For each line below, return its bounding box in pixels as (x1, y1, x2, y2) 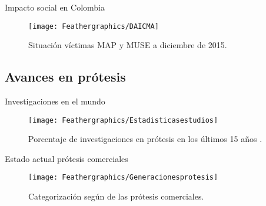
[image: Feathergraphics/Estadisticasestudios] (28, 116, 218, 124)
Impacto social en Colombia (5, 1, 105, 13)
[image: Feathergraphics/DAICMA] (28, 22, 159, 31)
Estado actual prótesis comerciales (5, 152, 128, 164)
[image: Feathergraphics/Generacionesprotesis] (28, 173, 218, 182)
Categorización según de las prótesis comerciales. (28, 190, 204, 202)
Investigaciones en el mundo (5, 95, 105, 107)
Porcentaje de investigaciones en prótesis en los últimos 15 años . (28, 133, 262, 145)
